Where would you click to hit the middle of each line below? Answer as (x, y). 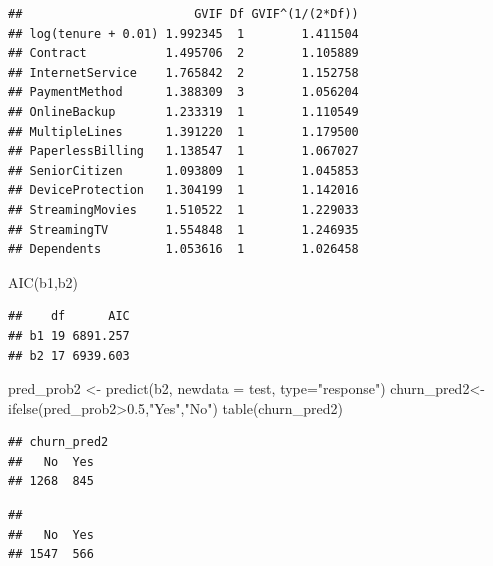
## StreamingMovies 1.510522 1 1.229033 (183, 209)
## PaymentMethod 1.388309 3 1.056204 (183, 92)
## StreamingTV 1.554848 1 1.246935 (183, 229)
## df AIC (69, 316)
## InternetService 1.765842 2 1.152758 (183, 72)
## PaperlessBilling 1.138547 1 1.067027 (183, 151)
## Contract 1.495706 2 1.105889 (183, 53)
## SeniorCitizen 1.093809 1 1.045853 (183, 170)
